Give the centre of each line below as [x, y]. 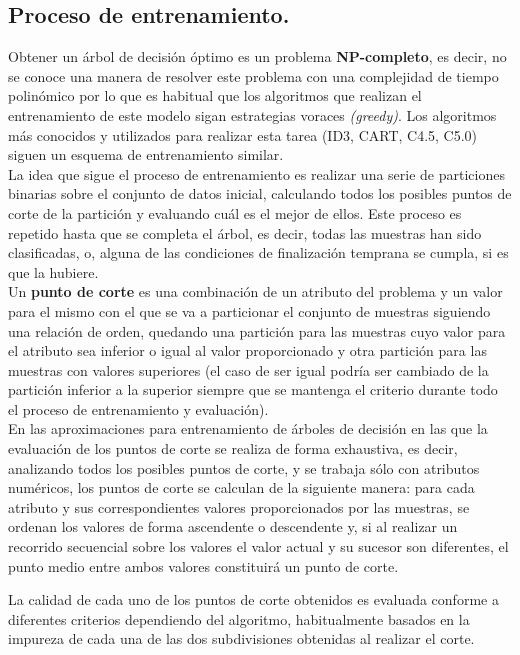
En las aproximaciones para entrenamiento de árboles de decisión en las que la [248, 428]
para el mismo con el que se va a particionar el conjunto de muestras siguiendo [249, 310]
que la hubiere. [53, 271]
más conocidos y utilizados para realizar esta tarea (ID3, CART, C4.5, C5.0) [243, 134]
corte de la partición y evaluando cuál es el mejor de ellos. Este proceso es [235, 212]
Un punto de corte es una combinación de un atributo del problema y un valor [255, 291]
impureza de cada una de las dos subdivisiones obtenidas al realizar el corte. [241, 638]
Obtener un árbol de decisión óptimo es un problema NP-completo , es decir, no [257, 56]
